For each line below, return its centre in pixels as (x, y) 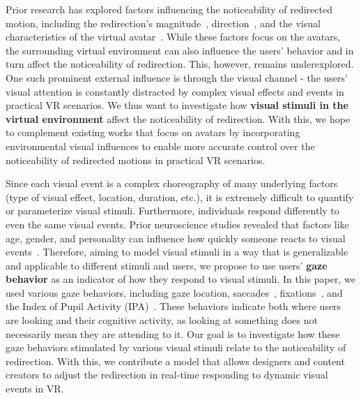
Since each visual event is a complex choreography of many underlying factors (172, 183)
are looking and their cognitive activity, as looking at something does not (162, 320)
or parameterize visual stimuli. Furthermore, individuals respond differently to (172, 211)
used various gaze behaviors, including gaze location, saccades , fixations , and (174, 292)
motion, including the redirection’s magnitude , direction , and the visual (163, 23)
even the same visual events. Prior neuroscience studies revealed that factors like (177, 224)
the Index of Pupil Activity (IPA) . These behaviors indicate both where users (174, 306)
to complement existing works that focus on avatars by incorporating (153, 132)
